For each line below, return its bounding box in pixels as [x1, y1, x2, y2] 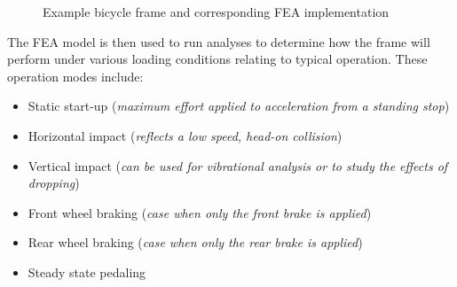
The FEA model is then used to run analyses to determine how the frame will [7, 32, 430, 50]
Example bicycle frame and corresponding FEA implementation [43, 3, 390, 20]
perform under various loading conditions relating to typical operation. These [7, 50, 428, 68]
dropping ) [28, 174, 80, 192]
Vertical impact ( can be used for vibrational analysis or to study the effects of [28, 156, 448, 175]
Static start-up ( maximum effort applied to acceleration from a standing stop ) [28, 97, 450, 115]
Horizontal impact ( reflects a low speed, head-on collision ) [28, 126, 343, 144]
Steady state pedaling [28, 262, 146, 281]
